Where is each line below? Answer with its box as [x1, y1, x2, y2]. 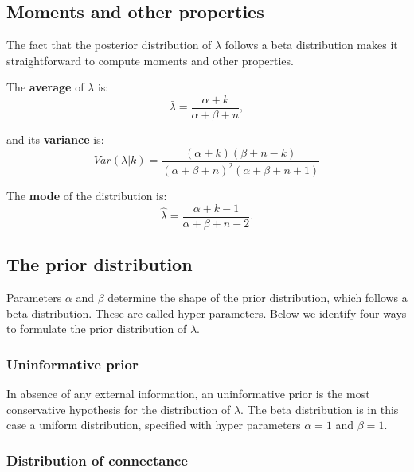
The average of [6, 79, 84, 95]
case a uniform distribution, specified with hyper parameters [6, 416, 301, 433]
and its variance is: [6, 131, 104, 148]
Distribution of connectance [6, 450, 188, 470]
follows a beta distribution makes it [225, 37, 398, 53]
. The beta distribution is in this [240, 400, 399, 417]
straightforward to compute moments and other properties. [6, 52, 294, 68]
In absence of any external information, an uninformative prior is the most [6, 385, 370, 401]
